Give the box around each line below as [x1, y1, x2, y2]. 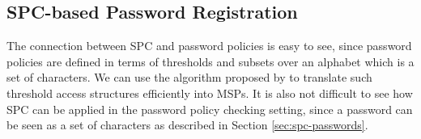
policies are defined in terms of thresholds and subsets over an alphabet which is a [6, 53, 415, 69]
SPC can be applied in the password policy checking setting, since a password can [6, 100, 413, 117]
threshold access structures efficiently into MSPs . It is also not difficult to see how [6, 84, 413, 101]
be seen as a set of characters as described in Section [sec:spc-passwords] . [6, 116, 368, 133]
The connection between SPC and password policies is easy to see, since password [6, 37, 412, 54]
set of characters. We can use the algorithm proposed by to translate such [6, 69, 372, 86]
